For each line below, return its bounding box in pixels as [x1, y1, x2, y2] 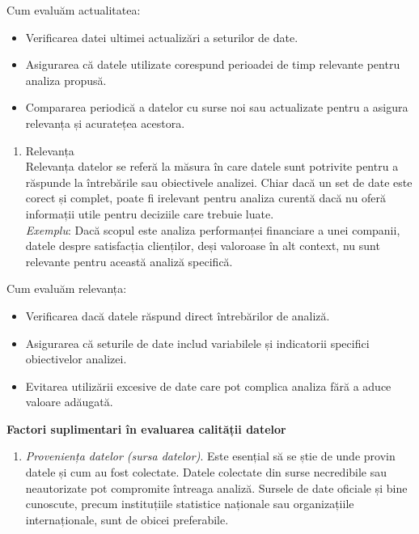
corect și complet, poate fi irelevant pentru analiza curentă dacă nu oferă [25, 189, 386, 206]
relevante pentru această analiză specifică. [25, 252, 233, 269]
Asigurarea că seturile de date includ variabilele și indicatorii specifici [25, 334, 370, 351]
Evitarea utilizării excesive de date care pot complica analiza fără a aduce [25, 377, 391, 394]
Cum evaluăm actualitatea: [6, 2, 141, 18]
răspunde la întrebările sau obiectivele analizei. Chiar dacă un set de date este [25, 173, 413, 190]
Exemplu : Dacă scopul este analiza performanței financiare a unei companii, [25, 221, 400, 238]
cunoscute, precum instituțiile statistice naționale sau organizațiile [25, 495, 354, 512]
